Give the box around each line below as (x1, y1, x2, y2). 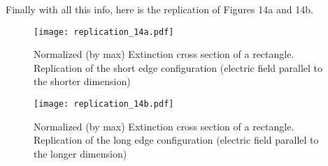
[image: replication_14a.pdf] (34, 27, 174, 37)
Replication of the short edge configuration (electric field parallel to (34, 60, 323, 75)
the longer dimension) (34, 146, 127, 160)
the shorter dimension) (34, 74, 131, 89)
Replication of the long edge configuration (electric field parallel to (34, 133, 319, 147)
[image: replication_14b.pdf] (34, 99, 174, 110)
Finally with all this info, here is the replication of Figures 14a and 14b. (6, 2, 313, 16)
